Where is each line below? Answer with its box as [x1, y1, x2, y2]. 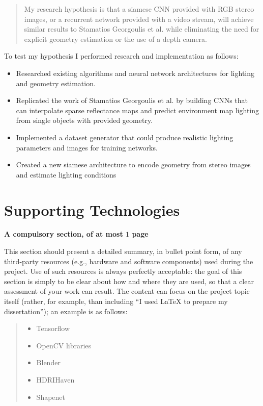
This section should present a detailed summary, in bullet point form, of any [4, 246, 242, 257]
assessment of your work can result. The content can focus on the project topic [4, 286, 250, 296]
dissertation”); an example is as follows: [4, 306, 128, 316]
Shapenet [36, 391, 65, 402]
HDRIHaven [36, 374, 75, 385]
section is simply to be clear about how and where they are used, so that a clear [4, 275, 254, 286]
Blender [36, 357, 61, 368]
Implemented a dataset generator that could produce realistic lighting [16, 132, 233, 142]
